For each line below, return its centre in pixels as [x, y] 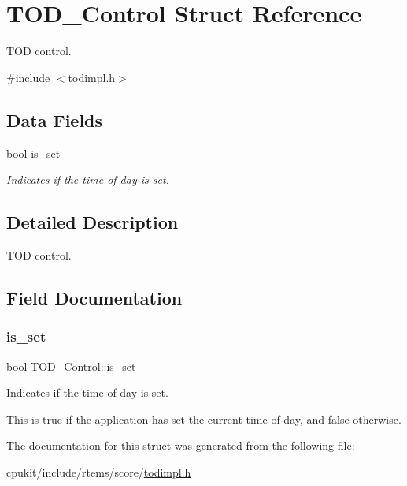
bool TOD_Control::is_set [71, 366]
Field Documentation [94, 297]
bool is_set [33, 153]
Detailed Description [92, 222]
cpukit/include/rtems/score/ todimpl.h [99, 471]
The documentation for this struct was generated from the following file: [181, 445]
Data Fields [55, 120]
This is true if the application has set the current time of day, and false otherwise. [204, 419]
